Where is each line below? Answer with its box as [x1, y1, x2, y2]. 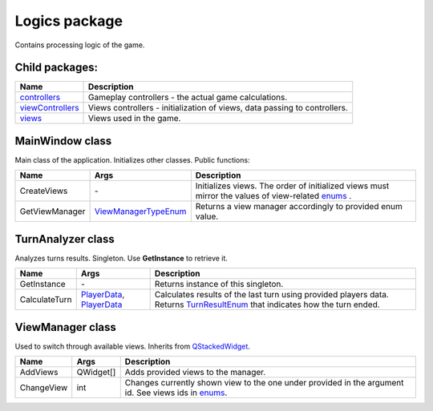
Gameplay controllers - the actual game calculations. [88, 92, 288, 103]
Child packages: [14, 61, 99, 75]
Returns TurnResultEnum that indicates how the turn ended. [154, 299, 380, 310]
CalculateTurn [19, 294, 72, 305]
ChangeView [19, 382, 68, 393]
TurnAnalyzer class [14, 232, 115, 246]
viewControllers [19, 103, 79, 114]
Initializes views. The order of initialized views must [195, 180, 390, 191]
